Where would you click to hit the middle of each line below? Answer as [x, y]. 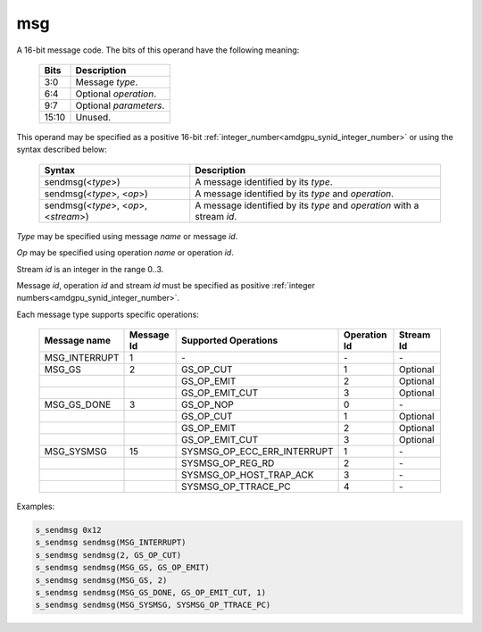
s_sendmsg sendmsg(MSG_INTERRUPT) [111, 543]
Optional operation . [116, 94]
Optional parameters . [120, 105]
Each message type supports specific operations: [108, 314]
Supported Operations [230, 341]
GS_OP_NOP [208, 404]
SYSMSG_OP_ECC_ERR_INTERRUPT [258, 452]
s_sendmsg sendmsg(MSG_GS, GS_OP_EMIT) [122, 568]
